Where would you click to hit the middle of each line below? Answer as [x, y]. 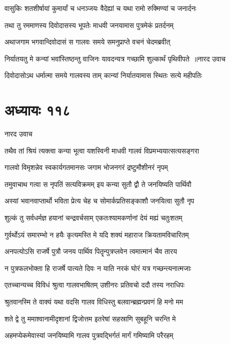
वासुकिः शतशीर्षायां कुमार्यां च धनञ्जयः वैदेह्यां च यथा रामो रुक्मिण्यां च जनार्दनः [100, 8]
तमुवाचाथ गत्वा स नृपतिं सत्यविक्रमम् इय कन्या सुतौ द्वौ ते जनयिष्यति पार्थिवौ [98, 184]
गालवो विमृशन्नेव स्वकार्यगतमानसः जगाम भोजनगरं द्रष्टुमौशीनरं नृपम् [86, 167]
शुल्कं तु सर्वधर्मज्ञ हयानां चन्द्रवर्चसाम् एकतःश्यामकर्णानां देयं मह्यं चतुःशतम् [93, 218]
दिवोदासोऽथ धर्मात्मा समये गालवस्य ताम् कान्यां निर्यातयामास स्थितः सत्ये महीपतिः [103, 75]
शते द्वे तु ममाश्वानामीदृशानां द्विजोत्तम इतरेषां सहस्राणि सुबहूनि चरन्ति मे [90, 318]
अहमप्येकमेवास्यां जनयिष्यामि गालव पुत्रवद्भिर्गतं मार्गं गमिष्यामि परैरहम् [89, 335]
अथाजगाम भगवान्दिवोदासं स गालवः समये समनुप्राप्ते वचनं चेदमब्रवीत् [87, 42]
